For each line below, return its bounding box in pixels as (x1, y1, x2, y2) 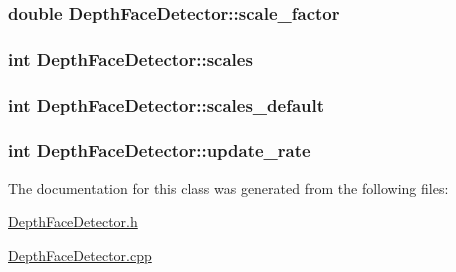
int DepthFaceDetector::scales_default (8, 92, 325, 117)
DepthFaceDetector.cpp (8, 244, 152, 265)
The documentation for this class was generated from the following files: (8, 177, 449, 198)
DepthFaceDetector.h (8, 211, 138, 232)
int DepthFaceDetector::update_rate (8, 138, 311, 163)
